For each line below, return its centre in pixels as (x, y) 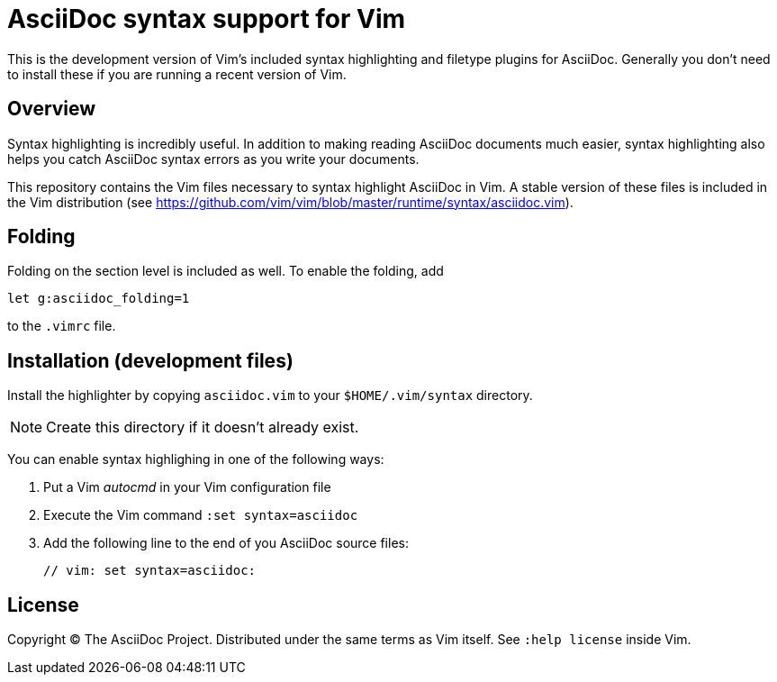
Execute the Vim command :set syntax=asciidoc (201, 515)
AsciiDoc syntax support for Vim (207, 19)
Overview (52, 109)
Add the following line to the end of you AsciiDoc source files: (226, 543)
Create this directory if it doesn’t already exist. (203, 427)
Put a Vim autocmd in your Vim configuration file (187, 487)
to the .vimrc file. (62, 326)
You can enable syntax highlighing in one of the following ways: (196, 459)
